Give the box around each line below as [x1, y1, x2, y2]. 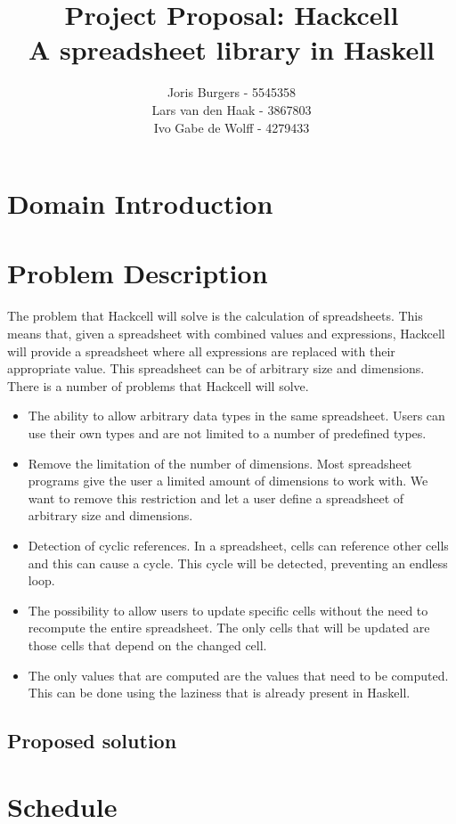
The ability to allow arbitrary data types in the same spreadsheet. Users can [28, 406, 445, 425]
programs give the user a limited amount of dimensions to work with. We [28, 471, 428, 490]
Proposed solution [7, 727, 177, 755]
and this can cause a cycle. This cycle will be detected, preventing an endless [28, 553, 448, 572]
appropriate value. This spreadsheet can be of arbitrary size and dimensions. [7, 359, 425, 378]
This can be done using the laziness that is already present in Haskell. [28, 683, 411, 702]
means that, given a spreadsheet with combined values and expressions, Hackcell [7, 324, 445, 342]
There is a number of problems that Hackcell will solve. [7, 376, 309, 395]
